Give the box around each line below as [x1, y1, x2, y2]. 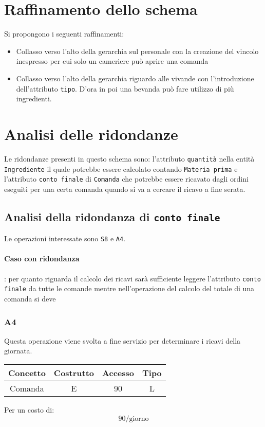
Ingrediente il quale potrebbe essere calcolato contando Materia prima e [4, 163, 238, 174]
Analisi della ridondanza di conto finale [4, 208, 220, 224]
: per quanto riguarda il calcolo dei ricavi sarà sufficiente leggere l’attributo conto [4, 273, 261, 283]
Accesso [102, 366, 134, 379]
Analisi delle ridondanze [4, 123, 178, 144]
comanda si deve [4, 293, 56, 304]
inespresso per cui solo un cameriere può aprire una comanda [16, 56, 209, 66]
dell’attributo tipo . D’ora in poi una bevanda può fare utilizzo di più [16, 83, 234, 94]
